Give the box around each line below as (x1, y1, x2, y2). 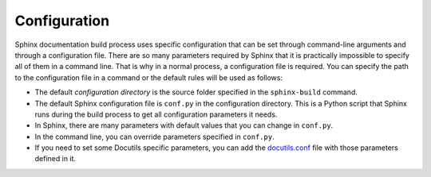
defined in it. (34, 154, 76, 164)
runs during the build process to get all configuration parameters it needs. (34, 110, 278, 119)
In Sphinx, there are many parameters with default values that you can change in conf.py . (34, 121, 334, 130)
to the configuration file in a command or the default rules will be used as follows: (14, 72, 283, 83)
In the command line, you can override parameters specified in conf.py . (34, 132, 275, 141)
